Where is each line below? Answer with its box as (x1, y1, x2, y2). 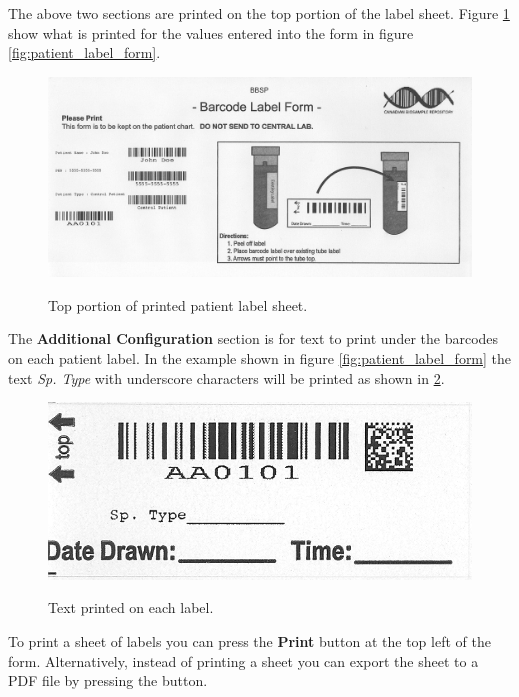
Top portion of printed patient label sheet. (48, 294, 308, 315)
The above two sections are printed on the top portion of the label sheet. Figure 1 (8, 3, 510, 23)
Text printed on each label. (48, 597, 214, 618)
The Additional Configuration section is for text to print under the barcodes (8, 328, 499, 349)
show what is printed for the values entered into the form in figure (8, 22, 414, 43)
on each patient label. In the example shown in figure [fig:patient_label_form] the (8, 347, 512, 368)
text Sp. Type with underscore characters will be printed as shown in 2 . (8, 367, 445, 388)
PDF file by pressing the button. (8, 670, 208, 691)
